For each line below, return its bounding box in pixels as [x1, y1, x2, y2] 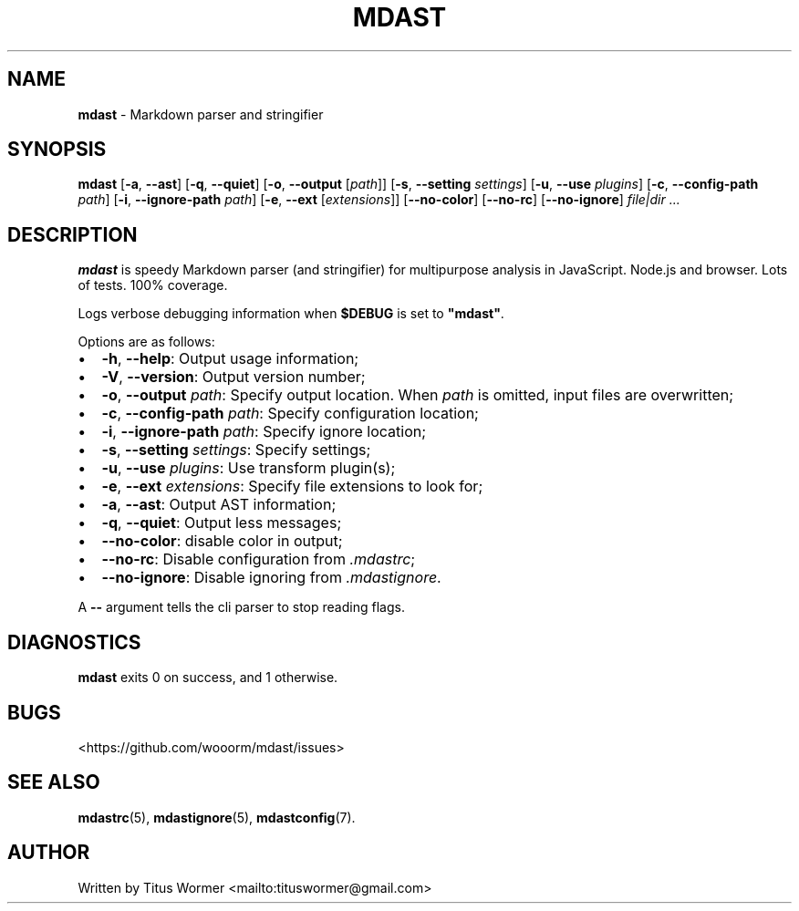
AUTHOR [7, 841, 90, 864]
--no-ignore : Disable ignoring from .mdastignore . [101, 568, 441, 587]
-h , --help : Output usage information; [101, 349, 359, 368]
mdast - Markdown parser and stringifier [78, 106, 324, 122]
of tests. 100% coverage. [78, 277, 228, 294]
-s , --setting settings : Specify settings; [101, 440, 371, 460]
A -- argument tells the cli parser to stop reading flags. [78, 599, 405, 616]
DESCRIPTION [7, 223, 138, 246]
